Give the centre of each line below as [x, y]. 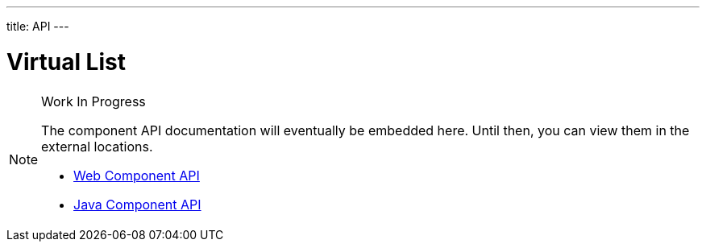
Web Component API [137, 175]
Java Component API [137, 204]
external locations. [97, 146]
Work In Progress [93, 101]
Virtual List [66, 62]
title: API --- [38, 26]
